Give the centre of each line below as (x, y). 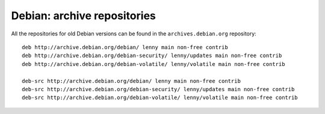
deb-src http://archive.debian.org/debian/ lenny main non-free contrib (131, 81)
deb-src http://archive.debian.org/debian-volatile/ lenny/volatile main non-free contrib (160, 98)
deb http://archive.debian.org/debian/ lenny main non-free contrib (125, 47)
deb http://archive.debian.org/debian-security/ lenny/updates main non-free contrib (152, 56)
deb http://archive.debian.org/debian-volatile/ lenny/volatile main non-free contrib (153, 64)
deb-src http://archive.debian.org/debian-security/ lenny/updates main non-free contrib (158, 89)
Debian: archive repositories (83, 16)
